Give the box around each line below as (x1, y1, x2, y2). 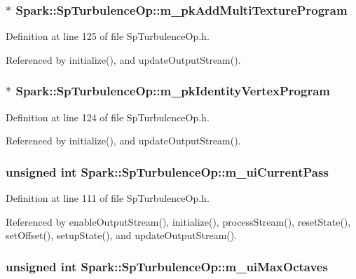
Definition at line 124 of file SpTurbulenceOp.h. (6, 109, 210, 124)
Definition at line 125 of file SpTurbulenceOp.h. (6, 29, 210, 43)
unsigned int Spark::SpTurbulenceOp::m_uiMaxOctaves (6, 257, 328, 275)
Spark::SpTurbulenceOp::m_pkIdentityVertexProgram (15, 82, 331, 100)
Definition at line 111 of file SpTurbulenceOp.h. (6, 191, 210, 205)
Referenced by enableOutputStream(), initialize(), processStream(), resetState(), (6, 214, 351, 229)
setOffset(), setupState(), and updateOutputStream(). (6, 228, 238, 243)
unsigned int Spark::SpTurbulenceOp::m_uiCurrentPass (6, 163, 329, 180)
